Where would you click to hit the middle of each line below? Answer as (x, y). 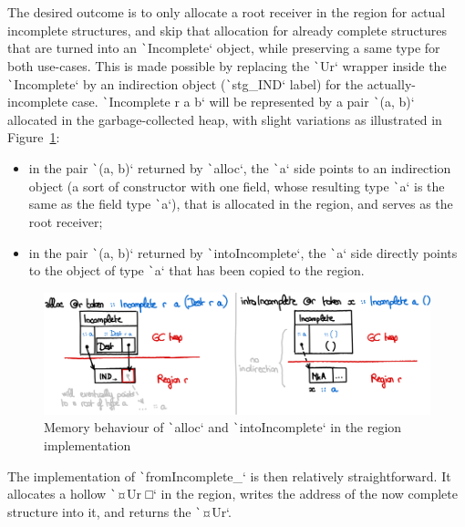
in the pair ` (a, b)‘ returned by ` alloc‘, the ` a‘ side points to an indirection (240, 168)
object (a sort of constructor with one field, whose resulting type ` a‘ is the (237, 186)
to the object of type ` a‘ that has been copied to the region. (196, 270)
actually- (391, 83)
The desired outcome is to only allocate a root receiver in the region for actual (227, 12)
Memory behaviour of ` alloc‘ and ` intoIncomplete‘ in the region (223, 427)
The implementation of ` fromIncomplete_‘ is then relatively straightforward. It (229, 475)
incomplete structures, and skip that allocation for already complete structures (227, 30)
